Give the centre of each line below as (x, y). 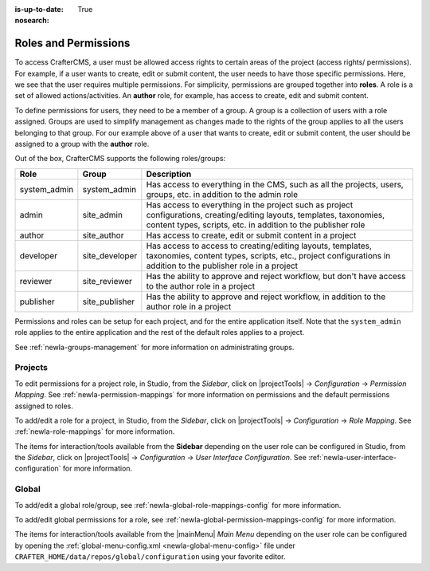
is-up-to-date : (39, 9)
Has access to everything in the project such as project (250, 205)
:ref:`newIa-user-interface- (352, 458)
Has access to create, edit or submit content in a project (251, 235)
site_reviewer (107, 281)
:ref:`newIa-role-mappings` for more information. (95, 431)
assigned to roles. (44, 406)
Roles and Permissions (72, 43)
